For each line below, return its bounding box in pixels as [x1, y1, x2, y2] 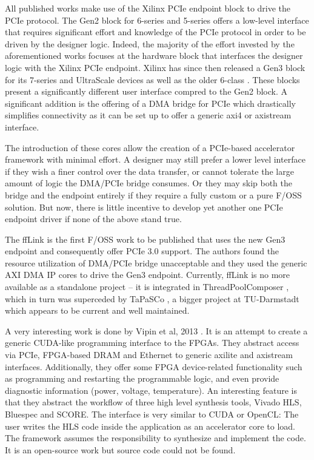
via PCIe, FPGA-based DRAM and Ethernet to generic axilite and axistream [5, 348, 293, 361]
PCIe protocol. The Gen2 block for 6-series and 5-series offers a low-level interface [5, 13, 309, 26]
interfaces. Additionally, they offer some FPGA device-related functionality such [5, 360, 302, 373]
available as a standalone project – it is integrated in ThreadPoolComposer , [5, 280, 289, 293]
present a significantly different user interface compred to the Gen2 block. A [5, 85, 288, 98]
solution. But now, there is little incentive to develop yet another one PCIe [5, 200, 283, 213]
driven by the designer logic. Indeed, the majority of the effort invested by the [5, 37, 295, 50]
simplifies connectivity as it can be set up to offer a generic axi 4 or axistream [5, 109, 292, 121]
